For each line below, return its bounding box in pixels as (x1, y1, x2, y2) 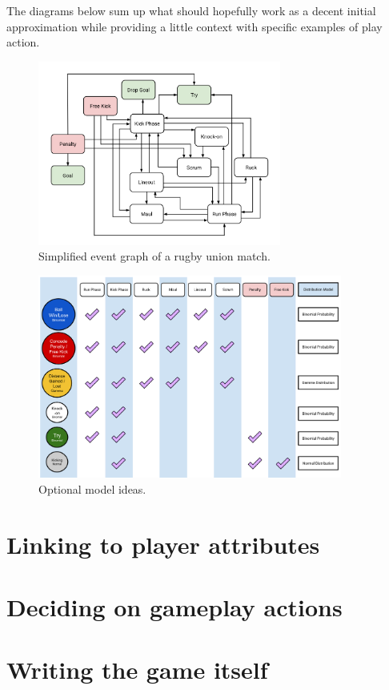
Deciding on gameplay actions (6, 590, 343, 623)
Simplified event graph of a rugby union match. (38, 248, 271, 264)
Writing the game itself (6, 653, 268, 686)
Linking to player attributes (6, 527, 320, 560)
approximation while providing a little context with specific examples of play (6, 18, 383, 34)
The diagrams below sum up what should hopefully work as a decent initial (6, 2, 376, 18)
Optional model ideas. (38, 480, 146, 497)
